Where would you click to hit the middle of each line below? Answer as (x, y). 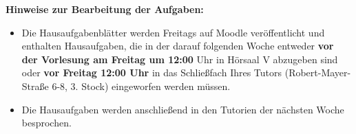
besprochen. (46, 123)
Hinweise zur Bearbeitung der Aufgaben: (105, 9)
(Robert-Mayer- (318, 72)
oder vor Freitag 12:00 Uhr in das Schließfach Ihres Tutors (152, 72)
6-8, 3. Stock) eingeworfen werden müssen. (141, 86)
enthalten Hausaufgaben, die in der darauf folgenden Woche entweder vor (178, 46)
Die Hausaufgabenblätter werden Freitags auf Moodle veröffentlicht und (173, 32)
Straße (35, 86)
